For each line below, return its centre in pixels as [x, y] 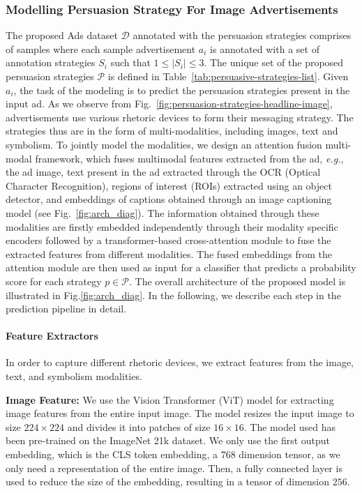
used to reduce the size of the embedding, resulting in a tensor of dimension [168, 481]
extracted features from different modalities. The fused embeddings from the [169, 253]
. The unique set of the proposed [274, 62]
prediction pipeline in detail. [66, 309]
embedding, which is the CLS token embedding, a [112, 454]
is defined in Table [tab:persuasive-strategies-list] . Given [228, 76]
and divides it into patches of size [139, 426]
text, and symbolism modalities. [74, 376]
